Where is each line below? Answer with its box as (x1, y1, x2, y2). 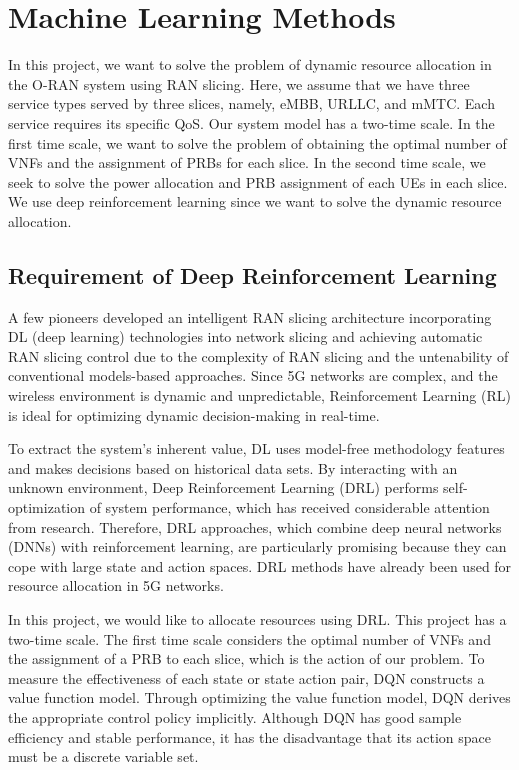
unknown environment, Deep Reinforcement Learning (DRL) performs (8, 477, 439, 498)
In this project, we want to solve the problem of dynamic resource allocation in (8, 54, 492, 75)
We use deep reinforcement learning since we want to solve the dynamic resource (8, 191, 502, 212)
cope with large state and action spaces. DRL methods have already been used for (8, 555, 512, 576)
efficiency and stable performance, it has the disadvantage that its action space (8, 726, 492, 747)
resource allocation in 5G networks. (8, 575, 224, 596)
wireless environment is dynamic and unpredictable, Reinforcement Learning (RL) (8, 385, 511, 406)
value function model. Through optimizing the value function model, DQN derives (8, 687, 511, 708)
